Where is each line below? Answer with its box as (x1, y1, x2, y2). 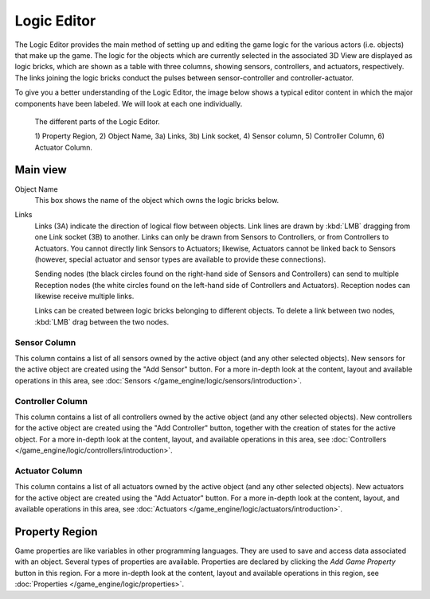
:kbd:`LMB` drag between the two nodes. (34, 317, 170, 326)
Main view (14, 163, 67, 177)
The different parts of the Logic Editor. (34, 116, 161, 126)
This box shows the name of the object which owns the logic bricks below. (34, 195, 279, 204)
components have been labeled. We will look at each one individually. (14, 99, 243, 108)
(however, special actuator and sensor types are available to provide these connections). (34, 255, 326, 264)
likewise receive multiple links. (34, 291, 135, 301)
